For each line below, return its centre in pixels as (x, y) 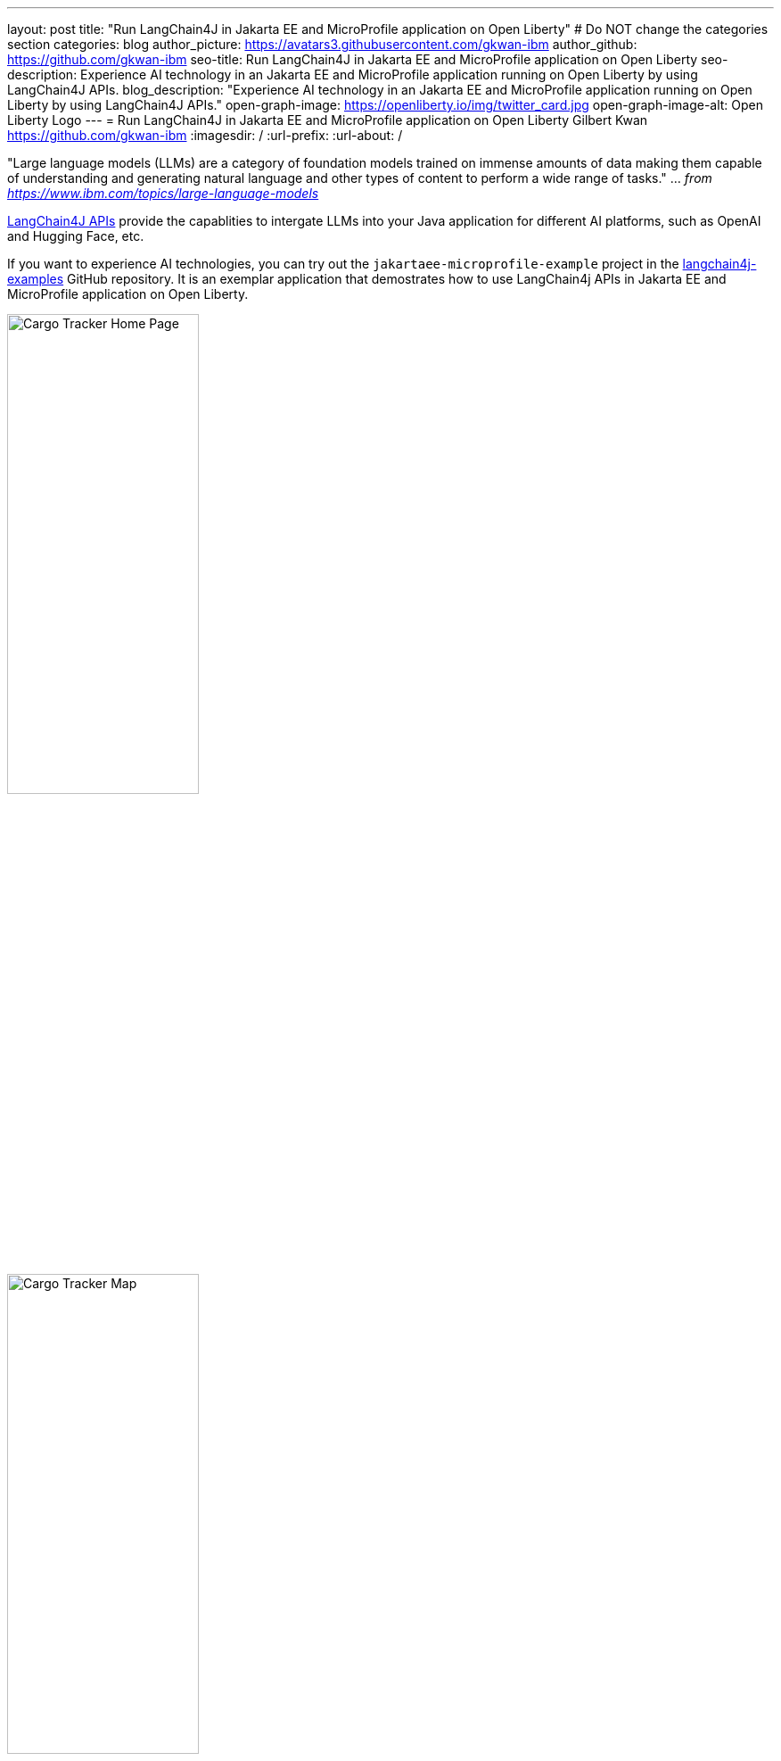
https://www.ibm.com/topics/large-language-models (163, 193)
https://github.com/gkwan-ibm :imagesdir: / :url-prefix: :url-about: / (205, 135)
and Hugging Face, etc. (76, 236)
